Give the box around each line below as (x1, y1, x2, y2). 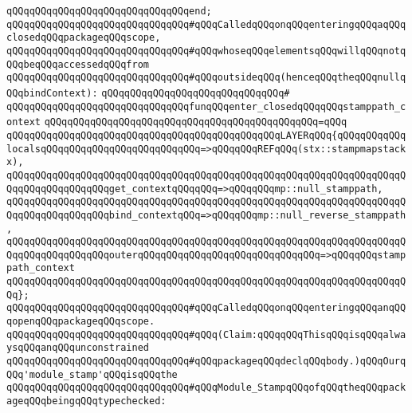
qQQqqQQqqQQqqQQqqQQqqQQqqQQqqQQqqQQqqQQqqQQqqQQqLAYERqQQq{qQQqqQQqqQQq (6, 129, 406, 141)
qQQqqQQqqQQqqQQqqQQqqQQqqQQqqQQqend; (6, 6, 212, 17)
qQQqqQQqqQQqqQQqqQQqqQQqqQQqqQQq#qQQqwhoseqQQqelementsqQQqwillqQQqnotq (6, 45, 406, 57)
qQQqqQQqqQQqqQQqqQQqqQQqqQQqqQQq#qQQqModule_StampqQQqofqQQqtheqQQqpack (6, 382, 406, 394)
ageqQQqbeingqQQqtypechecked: (6, 395, 167, 407)
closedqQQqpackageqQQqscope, (6, 32, 161, 44)
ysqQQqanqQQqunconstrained (6, 342, 149, 354)
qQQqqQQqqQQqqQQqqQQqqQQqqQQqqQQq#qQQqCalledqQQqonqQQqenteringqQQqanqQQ (6, 302, 406, 314)
